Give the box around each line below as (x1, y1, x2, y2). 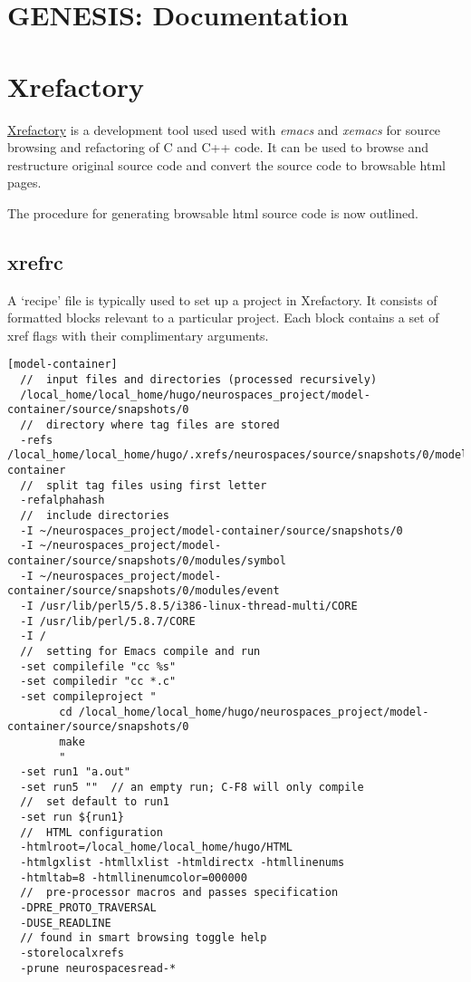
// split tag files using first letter (20, 478, 267, 492)
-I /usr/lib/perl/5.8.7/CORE (20, 614, 196, 628)
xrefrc (7, 247, 63, 275)
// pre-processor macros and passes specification (20, 886, 339, 900)
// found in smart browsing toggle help (20, 931, 267, 945)
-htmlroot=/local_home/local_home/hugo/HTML (20, 841, 293, 854)
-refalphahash (20, 494, 105, 507)
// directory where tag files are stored (20, 419, 280, 432)
